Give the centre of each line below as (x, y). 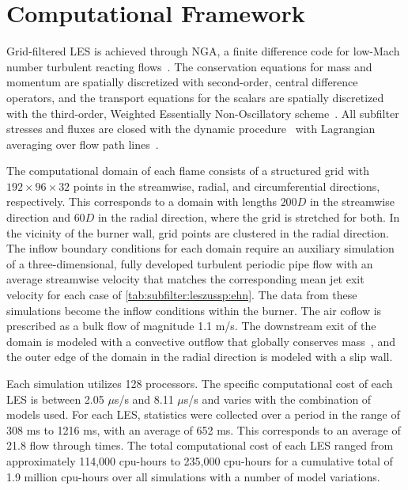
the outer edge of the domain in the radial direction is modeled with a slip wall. (200, 357)
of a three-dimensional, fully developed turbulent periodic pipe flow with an (190, 263)
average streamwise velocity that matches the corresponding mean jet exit (185, 279)
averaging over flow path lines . (83, 144)
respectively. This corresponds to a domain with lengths (142, 201)
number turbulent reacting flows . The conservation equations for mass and (189, 66)
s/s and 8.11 (144, 399)
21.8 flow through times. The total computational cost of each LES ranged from (200, 445)
